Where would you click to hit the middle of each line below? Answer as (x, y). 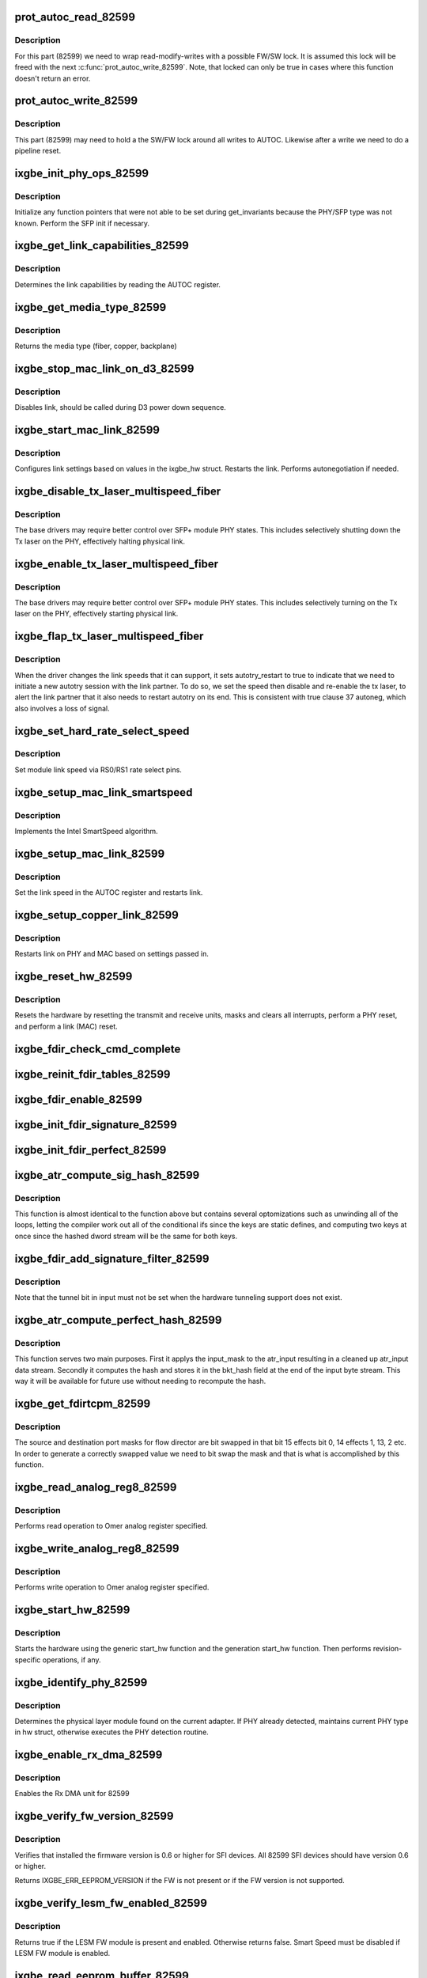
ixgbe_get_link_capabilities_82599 (102, 246)
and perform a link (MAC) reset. (66, 1026)
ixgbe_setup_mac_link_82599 (90, 853)
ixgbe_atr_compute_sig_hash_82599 (107, 1175)
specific (28, 1660)
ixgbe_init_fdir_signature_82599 (96, 1125)
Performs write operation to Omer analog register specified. (112, 1587)
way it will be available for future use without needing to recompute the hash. (140, 1381)
